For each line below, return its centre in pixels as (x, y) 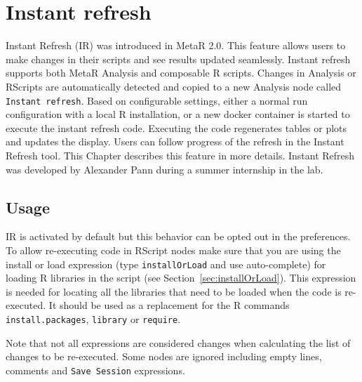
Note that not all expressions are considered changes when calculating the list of (178, 342)
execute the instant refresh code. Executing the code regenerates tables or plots (176, 127)
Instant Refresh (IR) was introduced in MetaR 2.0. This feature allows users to (176, 45)
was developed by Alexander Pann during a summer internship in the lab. (165, 169)
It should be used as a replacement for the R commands (169, 305)
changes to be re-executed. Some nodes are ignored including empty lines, (164, 356)
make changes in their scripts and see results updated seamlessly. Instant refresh (178, 59)
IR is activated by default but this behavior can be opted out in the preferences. (178, 236)
